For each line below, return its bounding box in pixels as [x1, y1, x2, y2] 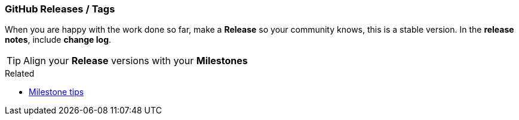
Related [5, 68, 35, 79]
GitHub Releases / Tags [5, 3, 115, 15]
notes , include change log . [5, 34, 112, 45]
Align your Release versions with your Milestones [23, 55, 248, 67]
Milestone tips [29, 87, 84, 97]
